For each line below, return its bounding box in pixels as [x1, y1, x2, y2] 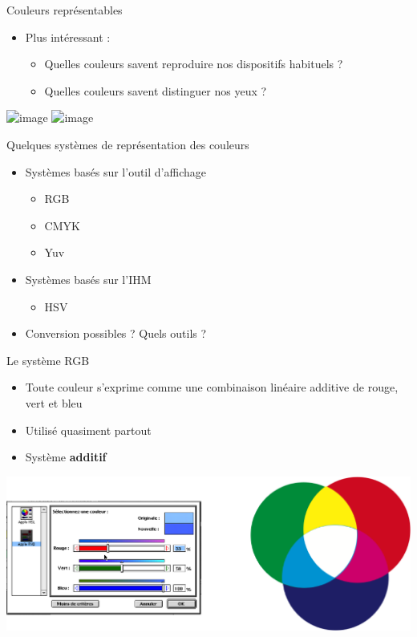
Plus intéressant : [25, 28, 111, 45]
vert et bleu [25, 394, 83, 411]
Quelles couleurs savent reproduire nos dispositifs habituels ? [44, 55, 343, 72]
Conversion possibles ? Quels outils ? [25, 325, 207, 342]
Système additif [25, 448, 107, 465]
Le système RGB [6, 351, 90, 368]
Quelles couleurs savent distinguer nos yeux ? [44, 82, 267, 99]
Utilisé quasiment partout [25, 421, 152, 438]
